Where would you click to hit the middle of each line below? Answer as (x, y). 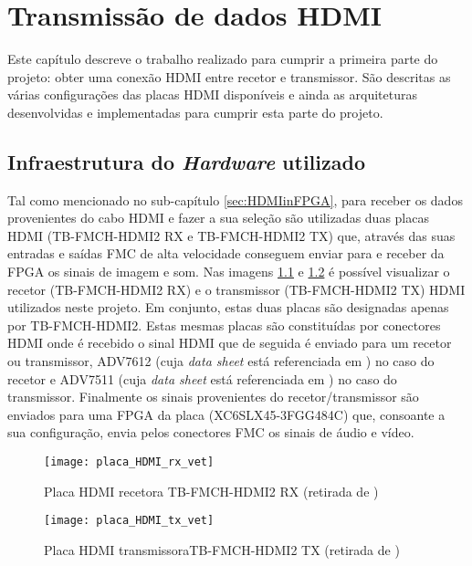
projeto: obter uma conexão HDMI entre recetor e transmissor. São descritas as (229, 76)
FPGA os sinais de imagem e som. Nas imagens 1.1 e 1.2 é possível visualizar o (229, 272)
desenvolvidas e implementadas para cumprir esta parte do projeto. (195, 112)
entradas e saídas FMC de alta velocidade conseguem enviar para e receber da (226, 253)
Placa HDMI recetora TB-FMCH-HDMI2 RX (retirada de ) (211, 491)
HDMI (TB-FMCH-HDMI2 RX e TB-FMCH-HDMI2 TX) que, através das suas (231, 235)
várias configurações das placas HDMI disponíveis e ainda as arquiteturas (212, 94)
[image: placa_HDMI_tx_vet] (129, 521)
